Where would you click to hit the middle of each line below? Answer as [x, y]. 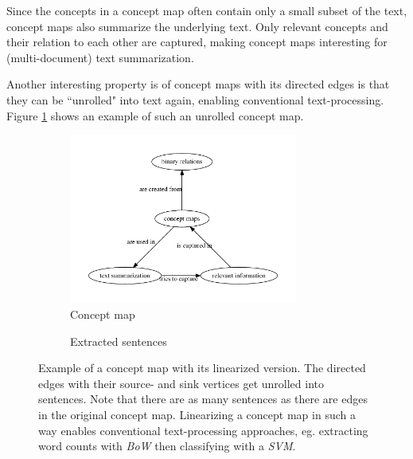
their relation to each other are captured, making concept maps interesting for [197, 42]
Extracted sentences [119, 341]
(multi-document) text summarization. [100, 57]
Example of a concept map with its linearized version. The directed [202, 368]
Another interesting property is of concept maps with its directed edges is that [198, 84]
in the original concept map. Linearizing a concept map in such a [197, 414]
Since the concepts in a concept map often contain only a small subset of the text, [207, 10]
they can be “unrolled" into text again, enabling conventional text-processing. [195, 99]
